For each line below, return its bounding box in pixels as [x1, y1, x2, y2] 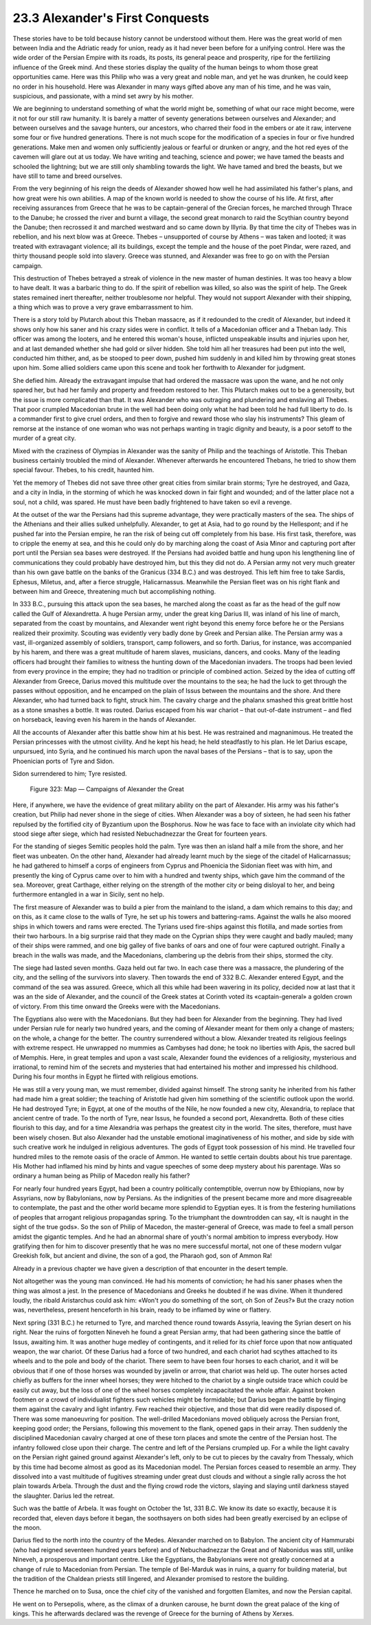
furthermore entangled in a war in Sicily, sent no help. [12, 890, 165, 898]
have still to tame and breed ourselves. [12, 172, 123, 180]
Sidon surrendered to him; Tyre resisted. [12, 770, 127, 778]
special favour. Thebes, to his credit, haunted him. [12, 466, 155, 474]
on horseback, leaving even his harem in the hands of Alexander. [12, 716, 196, 724]
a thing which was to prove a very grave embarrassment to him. [12, 303, 194, 311]
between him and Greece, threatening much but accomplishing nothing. [12, 588, 216, 596]
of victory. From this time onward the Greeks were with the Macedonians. [12, 1002, 221, 1010]
